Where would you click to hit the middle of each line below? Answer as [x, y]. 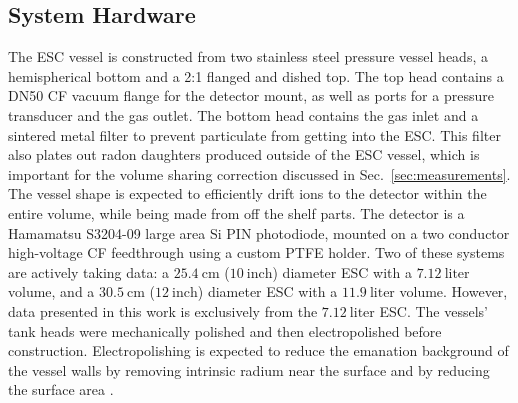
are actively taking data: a [89, 271]
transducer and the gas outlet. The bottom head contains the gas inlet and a [243, 114]
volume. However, [453, 291]
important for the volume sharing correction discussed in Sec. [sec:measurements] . [259, 173]
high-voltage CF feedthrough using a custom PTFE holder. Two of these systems [256, 252]
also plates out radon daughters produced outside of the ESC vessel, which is [244, 154]
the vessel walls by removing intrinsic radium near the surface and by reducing [249, 369]
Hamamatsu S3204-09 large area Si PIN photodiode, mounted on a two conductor [259, 232]
